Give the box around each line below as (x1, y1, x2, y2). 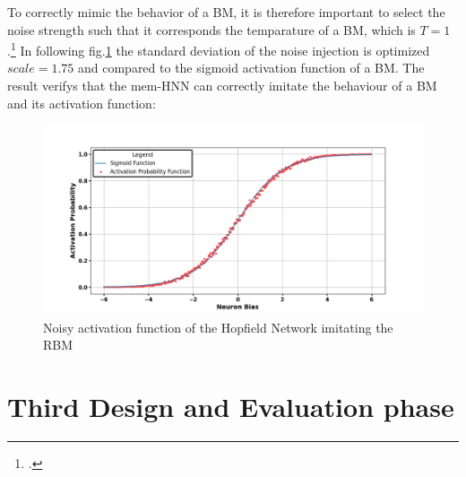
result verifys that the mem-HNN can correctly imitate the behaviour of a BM (7, 76, 437, 95)
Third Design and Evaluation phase (7, 388, 454, 425)
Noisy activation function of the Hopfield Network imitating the (43, 317, 393, 336)
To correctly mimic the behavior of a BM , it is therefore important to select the (7, 3, 445, 21)
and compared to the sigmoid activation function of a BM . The (77, 58, 425, 77)
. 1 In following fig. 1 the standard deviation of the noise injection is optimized (7, 39, 430, 59)
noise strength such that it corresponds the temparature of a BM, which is (7, 20, 416, 39)
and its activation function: (7, 93, 156, 112)
